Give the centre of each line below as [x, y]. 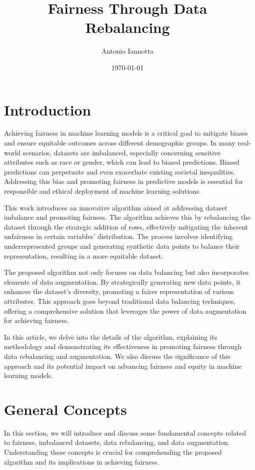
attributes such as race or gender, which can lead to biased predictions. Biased [122, 162]
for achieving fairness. [37, 320]
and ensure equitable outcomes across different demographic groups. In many [120, 143]
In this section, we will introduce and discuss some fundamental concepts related [125, 432]
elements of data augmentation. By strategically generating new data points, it [122, 281]
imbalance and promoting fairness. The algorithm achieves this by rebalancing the [127, 217]
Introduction [48, 109]
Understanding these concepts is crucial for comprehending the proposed [113, 452]
